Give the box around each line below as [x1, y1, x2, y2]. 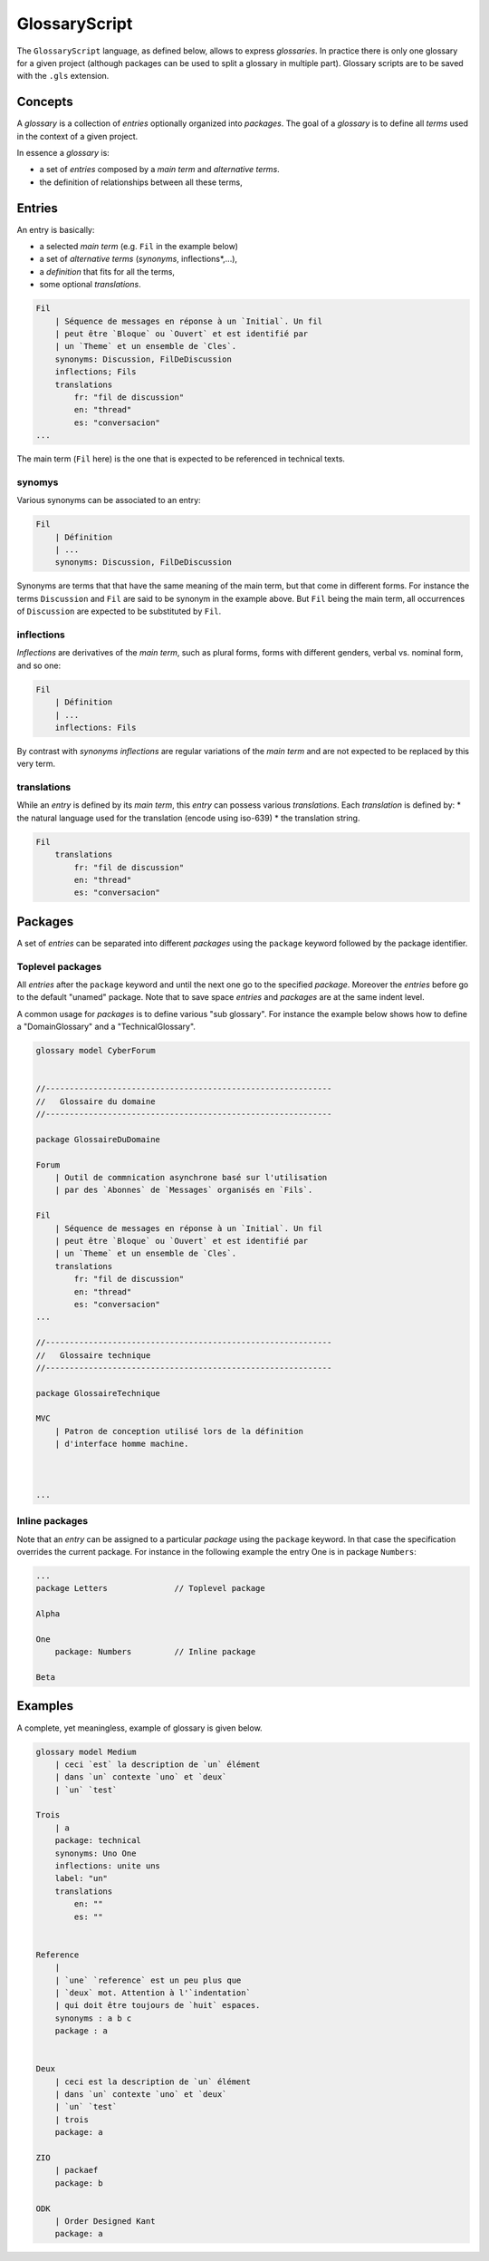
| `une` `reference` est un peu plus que [54, 1975, 242, 1985]
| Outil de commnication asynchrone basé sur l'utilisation [54, 1172, 328, 1183]
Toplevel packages [16, 960, 102, 973]
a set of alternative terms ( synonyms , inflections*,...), [39, 254, 238, 265]
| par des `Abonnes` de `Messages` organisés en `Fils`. [54, 1185, 313, 1196]
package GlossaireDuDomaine [35, 1134, 160, 1144]
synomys [16, 476, 59, 489]
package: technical [54, 1836, 142, 1846]
